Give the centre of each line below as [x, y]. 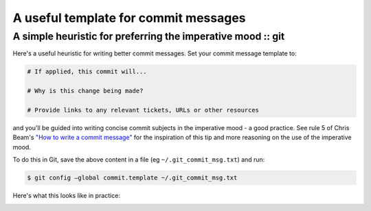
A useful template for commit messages [129, 18]
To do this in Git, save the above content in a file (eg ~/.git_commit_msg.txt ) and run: [139, 160]
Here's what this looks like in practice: [66, 196]
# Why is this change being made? [85, 91]
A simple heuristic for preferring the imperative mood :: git [149, 36]
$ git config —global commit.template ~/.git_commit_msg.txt [132, 178]
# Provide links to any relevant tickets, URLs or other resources [143, 110]
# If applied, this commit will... [87, 72]
